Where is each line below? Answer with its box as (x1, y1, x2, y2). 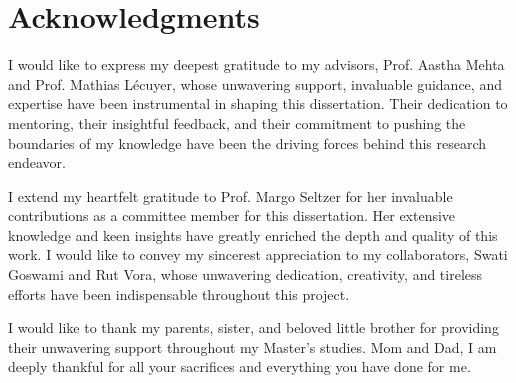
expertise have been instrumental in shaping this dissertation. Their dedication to (8, 93, 508, 114)
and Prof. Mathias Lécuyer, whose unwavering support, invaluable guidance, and (8, 73, 502, 94)
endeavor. (8, 152, 66, 173)
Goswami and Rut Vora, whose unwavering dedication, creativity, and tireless (8, 264, 483, 285)
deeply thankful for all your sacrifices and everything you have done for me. (8, 356, 471, 377)
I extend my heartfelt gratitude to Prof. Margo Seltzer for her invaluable (8, 185, 453, 206)
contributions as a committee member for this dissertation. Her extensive (8, 205, 456, 226)
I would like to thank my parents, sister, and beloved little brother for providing (8, 317, 499, 338)
